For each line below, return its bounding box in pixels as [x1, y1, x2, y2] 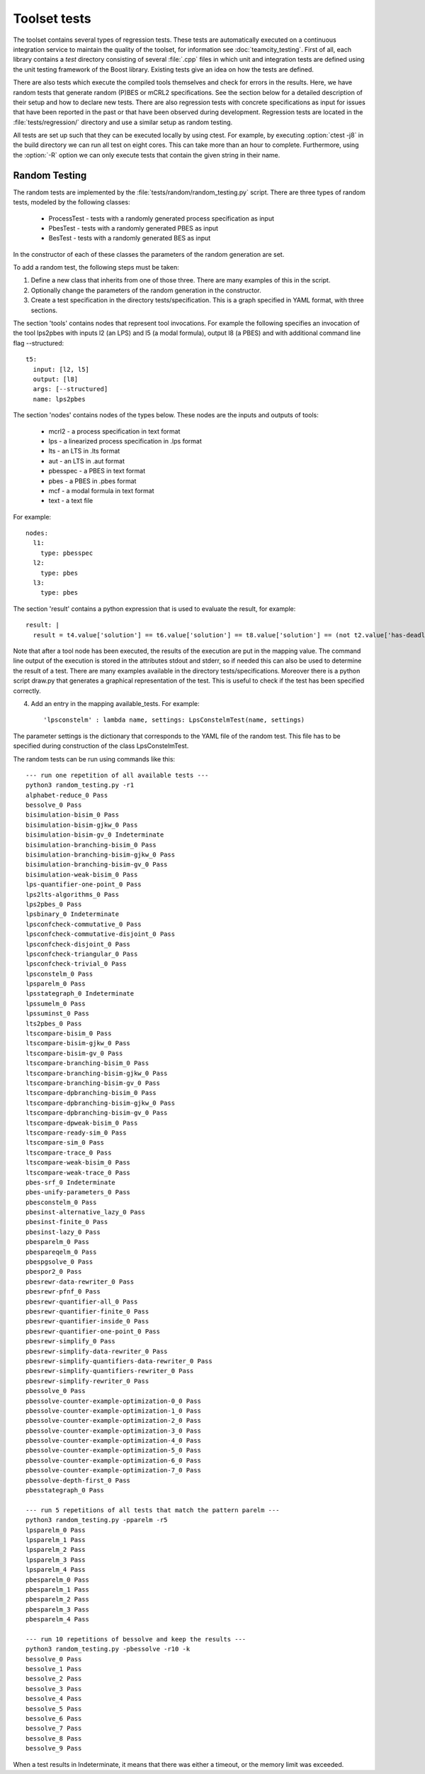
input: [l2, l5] [33, 365, 90, 373]
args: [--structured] [33, 385, 108, 393]
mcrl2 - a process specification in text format [48, 426, 181, 436]
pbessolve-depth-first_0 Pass [25, 1476, 131, 1484]
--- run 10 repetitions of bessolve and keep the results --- [25, 1635, 246, 1643]
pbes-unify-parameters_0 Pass [25, 1189, 131, 1196]
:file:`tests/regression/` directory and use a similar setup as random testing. [13, 118, 233, 126]
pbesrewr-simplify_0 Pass [25, 1338, 116, 1345]
